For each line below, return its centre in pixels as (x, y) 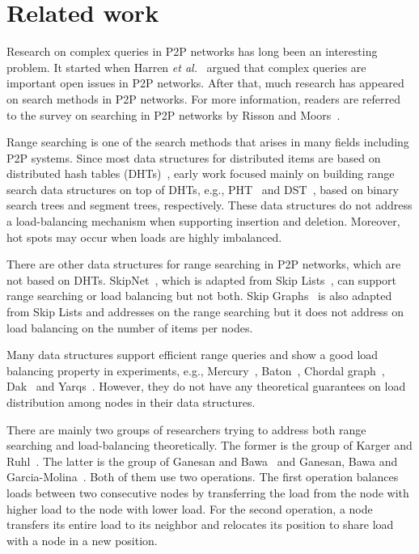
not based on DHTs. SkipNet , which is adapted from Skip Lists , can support (202, 279)
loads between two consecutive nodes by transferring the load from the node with (208, 492)
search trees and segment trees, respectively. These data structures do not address (209, 205)
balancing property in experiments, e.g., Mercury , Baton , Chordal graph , (196, 370)
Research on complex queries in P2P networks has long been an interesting (192, 51)
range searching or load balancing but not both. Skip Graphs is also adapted (199, 296)
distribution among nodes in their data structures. (131, 402)
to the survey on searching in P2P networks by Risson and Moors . (174, 114)
